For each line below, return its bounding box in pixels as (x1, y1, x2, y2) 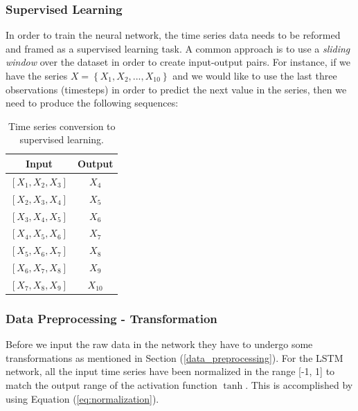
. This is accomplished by (245, 377, 353, 392)
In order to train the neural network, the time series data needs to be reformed (6, 28, 341, 42)
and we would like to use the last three (172, 68, 337, 82)
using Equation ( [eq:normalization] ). (6, 391, 159, 405)
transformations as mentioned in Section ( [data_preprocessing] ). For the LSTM (6, 350, 343, 365)
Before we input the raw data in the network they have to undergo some (6, 337, 313, 351)
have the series (6, 68, 68, 82)
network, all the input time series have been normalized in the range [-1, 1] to (6, 364, 335, 378)
